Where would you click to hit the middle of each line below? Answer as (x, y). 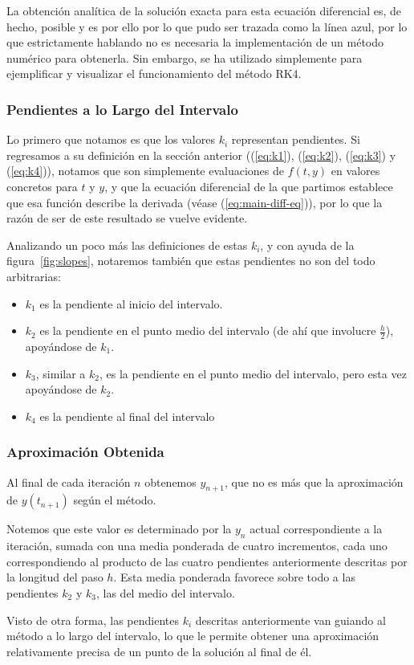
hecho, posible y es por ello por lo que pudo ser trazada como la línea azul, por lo (207, 26)
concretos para (42, 186)
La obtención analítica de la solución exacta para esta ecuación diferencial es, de (204, 10)
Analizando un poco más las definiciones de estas (127, 245)
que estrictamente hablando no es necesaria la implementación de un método (195, 42)
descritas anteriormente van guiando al (290, 620)
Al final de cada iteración (69, 481)
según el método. (115, 500)
